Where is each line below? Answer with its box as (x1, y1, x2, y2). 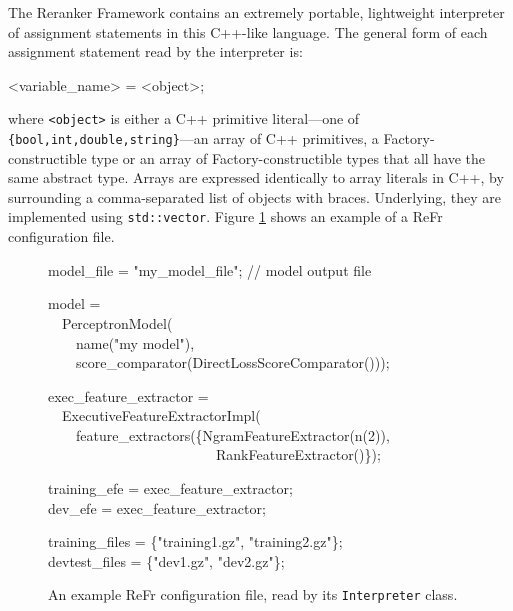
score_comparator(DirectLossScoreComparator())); (75, 352, 390, 373)
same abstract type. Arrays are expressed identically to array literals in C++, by (8, 167, 504, 188)
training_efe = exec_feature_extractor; (48, 478, 293, 499)
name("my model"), (75, 332, 195, 353)
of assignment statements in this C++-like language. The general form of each (8, 21, 488, 42)
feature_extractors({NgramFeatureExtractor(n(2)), (75, 424, 390, 445)
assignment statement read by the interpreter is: (8, 41, 303, 62)
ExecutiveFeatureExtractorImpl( (61, 405, 261, 426)
